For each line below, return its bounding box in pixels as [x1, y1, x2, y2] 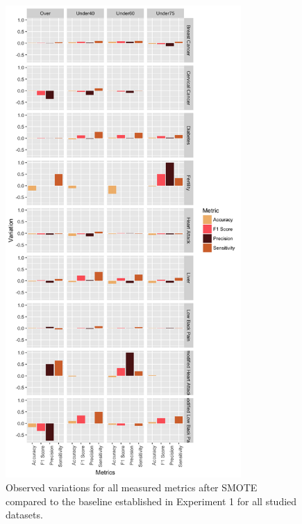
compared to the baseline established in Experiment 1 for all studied [6, 493, 297, 508]
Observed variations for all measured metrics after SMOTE [6, 479, 258, 494]
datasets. [6, 507, 43, 522]
